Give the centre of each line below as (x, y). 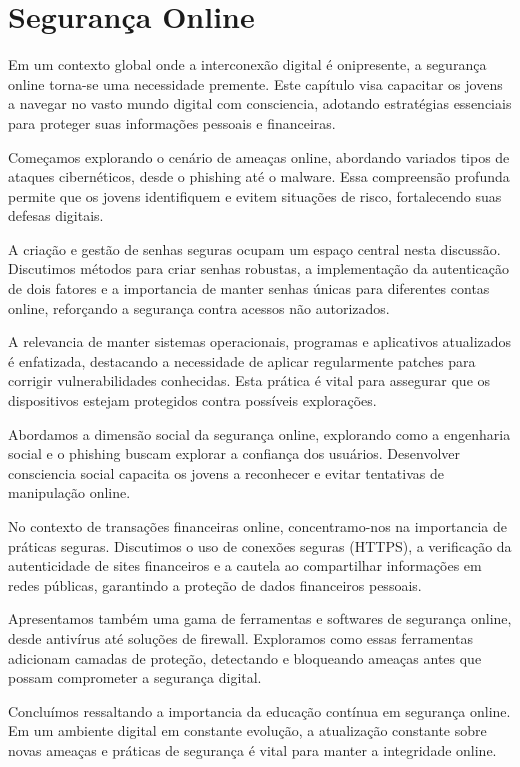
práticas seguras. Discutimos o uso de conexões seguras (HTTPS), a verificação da (260, 545)
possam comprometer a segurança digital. (135, 677)
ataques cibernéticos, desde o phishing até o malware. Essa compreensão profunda (259, 176)
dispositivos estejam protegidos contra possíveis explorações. (192, 400)
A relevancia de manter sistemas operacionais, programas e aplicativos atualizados (260, 341)
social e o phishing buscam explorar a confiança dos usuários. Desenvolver (234, 453)
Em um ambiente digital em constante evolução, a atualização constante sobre (247, 730)
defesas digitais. (56, 215)
